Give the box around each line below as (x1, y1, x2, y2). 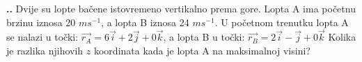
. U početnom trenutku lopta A (214, 14, 349, 29)
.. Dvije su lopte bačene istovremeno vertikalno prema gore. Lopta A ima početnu (6, 1, 356, 15)
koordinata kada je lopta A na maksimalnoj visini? (93, 43, 310, 57)
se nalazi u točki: (6, 30, 79, 44)
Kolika (328, 30, 356, 44)
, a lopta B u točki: (163, 30, 245, 44)
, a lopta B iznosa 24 (101, 14, 189, 29)
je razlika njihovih (6, 43, 84, 57)
